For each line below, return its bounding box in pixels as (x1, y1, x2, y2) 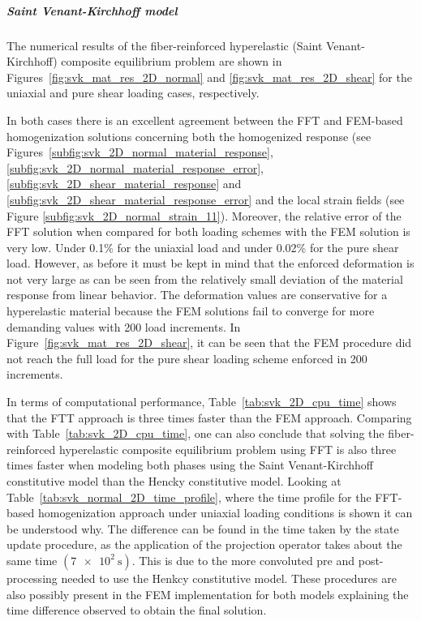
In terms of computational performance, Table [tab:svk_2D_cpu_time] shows (6, 393, 397, 410)
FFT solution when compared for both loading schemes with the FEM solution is (6, 223, 410, 240)
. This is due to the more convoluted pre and (131, 551, 355, 568)
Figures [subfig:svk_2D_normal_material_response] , (6, 143, 273, 161)
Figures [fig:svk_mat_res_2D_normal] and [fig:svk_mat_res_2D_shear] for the (6, 68, 412, 85)
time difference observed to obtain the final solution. (6, 602, 267, 619)
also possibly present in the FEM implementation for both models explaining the (6, 585, 409, 602)
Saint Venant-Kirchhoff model (6, 2, 178, 19)
